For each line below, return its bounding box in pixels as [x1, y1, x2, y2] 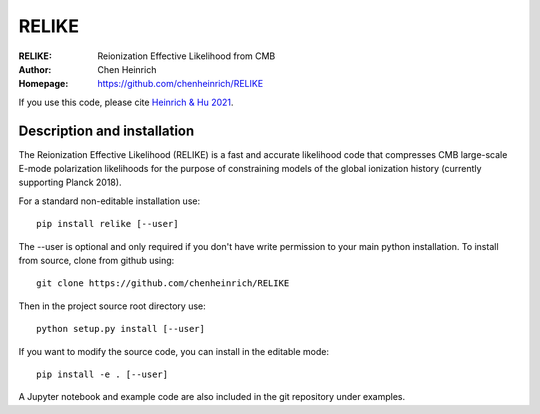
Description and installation [18, 122, 195, 139]
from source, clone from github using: [18, 254, 175, 266]
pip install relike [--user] [36, 218, 179, 230]
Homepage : [18, 78, 69, 90]
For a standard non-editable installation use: [18, 195, 200, 207]
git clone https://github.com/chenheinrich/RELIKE [36, 278, 290, 289]
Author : [18, 63, 52, 75]
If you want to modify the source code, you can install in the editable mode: [18, 345, 330, 357]
